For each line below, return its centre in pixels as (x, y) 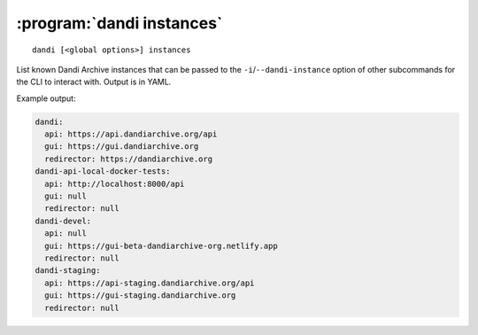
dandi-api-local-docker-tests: (103, 171)
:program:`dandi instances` (119, 23)
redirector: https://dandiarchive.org (128, 159)
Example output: (46, 98)
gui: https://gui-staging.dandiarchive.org (140, 296)
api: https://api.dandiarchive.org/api (131, 134)
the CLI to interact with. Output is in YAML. (94, 82)
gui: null (66, 196)
